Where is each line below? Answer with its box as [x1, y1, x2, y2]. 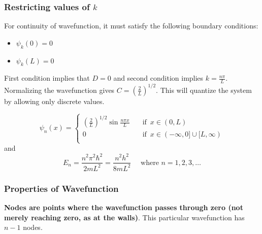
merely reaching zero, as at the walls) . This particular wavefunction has [4, 212, 245, 222]
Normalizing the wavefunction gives [4, 84, 115, 95]
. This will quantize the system [156, 84, 252, 95]
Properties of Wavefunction [4, 182, 119, 194]
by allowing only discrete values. [4, 95, 105, 106]
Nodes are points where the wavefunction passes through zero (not [4, 202, 243, 213]
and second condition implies [113, 73, 204, 83]
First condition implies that [4, 73, 90, 83]
